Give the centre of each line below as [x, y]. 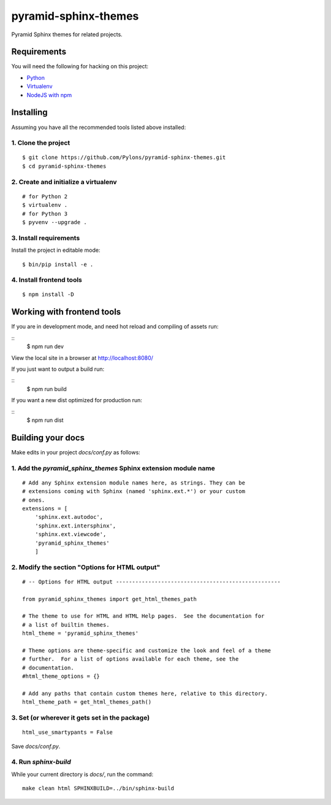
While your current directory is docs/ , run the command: [82, 774]
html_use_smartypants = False [68, 733]
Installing [30, 113]
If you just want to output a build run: [58, 369]
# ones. [34, 500]
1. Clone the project [41, 143]
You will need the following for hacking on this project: [80, 66]
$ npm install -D [48, 294]
